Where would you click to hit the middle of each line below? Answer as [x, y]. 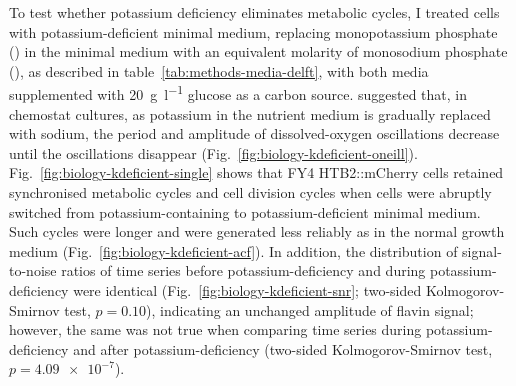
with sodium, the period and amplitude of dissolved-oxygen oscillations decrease [254, 133]
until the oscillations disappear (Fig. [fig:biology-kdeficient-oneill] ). [213, 152]
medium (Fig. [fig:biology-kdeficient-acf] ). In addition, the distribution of [233, 250]
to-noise [33, 270]
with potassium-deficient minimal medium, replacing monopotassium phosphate [253, 31]
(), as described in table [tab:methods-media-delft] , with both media [219, 70]
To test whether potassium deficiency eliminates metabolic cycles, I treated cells [254, 12]
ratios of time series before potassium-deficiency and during [243, 270]
